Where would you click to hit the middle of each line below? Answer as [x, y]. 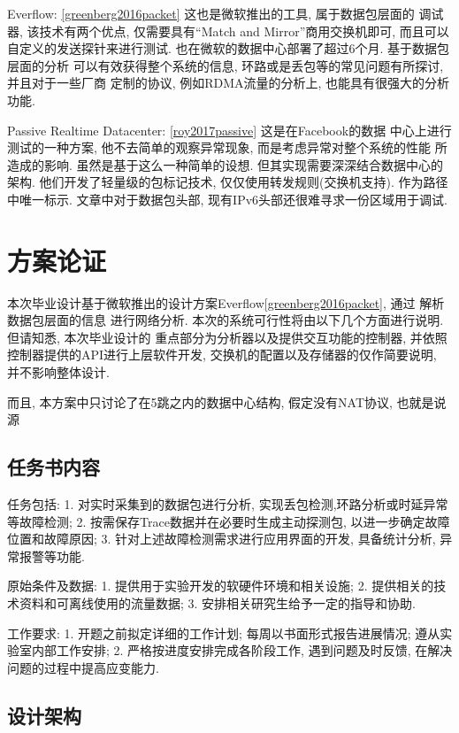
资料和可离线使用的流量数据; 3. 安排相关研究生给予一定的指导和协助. [217, 602]
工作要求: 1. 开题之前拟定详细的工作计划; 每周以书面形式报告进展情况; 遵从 [224, 633]
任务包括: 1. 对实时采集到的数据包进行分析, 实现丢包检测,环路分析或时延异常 [228, 504]
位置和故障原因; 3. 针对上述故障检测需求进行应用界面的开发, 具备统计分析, [222, 539]
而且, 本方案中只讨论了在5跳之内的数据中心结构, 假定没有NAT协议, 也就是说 [227, 401]
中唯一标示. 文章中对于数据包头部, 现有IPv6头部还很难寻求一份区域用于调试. [227, 199]
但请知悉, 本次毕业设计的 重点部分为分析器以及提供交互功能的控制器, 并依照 [227, 337]
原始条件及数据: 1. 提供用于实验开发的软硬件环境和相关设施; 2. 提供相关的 [221, 586]
